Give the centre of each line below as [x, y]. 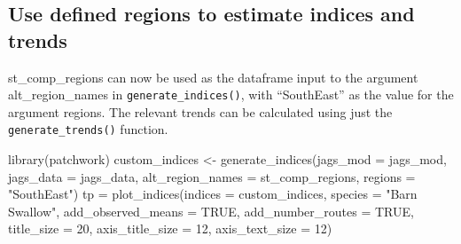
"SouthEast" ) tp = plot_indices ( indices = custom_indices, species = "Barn [213, 194]
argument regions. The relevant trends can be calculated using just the [200, 111]
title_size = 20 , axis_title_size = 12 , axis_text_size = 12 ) [170, 228]
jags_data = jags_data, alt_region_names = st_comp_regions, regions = [212, 176]
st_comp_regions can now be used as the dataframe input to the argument [213, 77]
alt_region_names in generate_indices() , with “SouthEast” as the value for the [231, 94]
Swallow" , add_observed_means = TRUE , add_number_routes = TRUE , [211, 211]
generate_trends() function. [88, 129]
